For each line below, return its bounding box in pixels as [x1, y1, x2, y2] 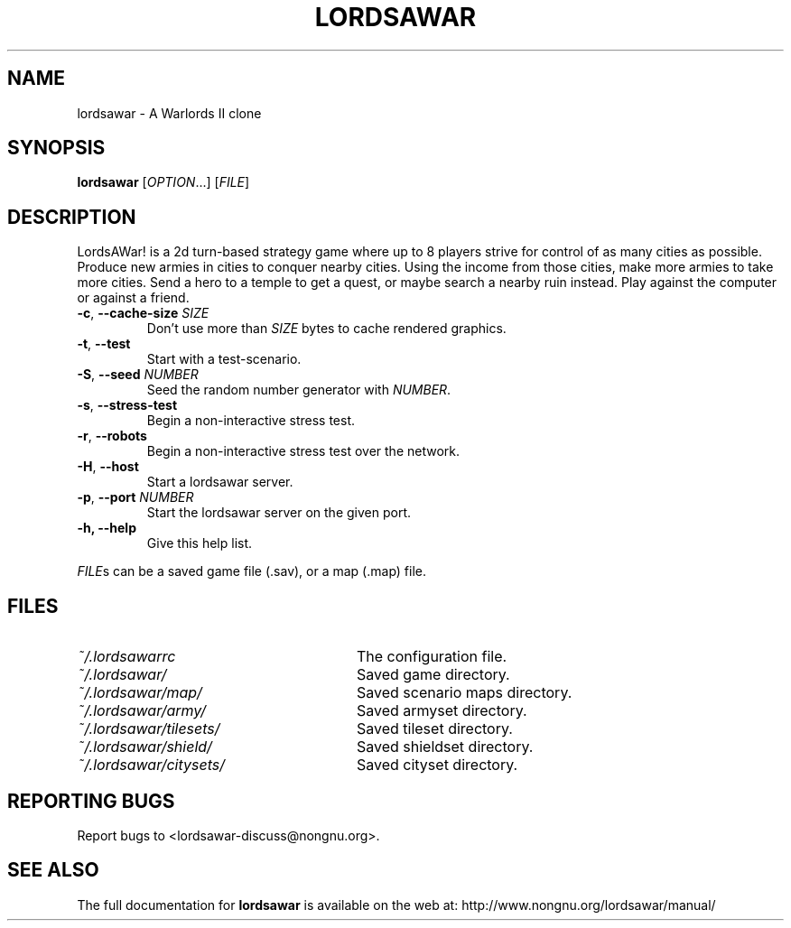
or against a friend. [77, 290, 190, 306]
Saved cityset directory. [356, 756, 518, 775]
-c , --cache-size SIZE [77, 305, 209, 321]
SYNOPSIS [7, 136, 106, 160]
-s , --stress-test [77, 397, 178, 413]
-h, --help [77, 520, 136, 536]
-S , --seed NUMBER [77, 367, 199, 383]
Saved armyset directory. [356, 701, 527, 720]
